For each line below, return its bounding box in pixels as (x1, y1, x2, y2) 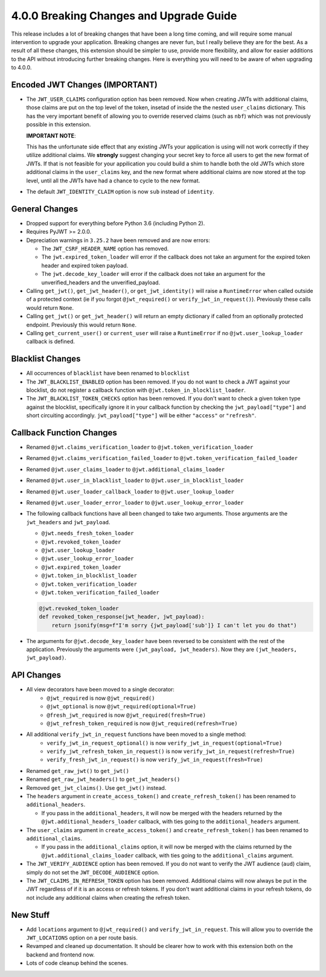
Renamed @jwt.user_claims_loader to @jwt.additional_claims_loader (26, 466, 225, 473)
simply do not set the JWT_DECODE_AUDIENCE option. (26, 868, 159, 876)
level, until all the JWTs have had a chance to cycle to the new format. (26, 177, 200, 184)
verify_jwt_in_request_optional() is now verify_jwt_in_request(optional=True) (46, 739, 283, 746)
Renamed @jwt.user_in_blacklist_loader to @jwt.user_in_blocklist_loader (26, 477, 244, 484)
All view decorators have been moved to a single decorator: (26, 686, 175, 693)
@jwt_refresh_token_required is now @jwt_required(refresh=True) (46, 719, 238, 727)
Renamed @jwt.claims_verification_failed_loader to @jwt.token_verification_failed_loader (26, 455, 298, 462)
